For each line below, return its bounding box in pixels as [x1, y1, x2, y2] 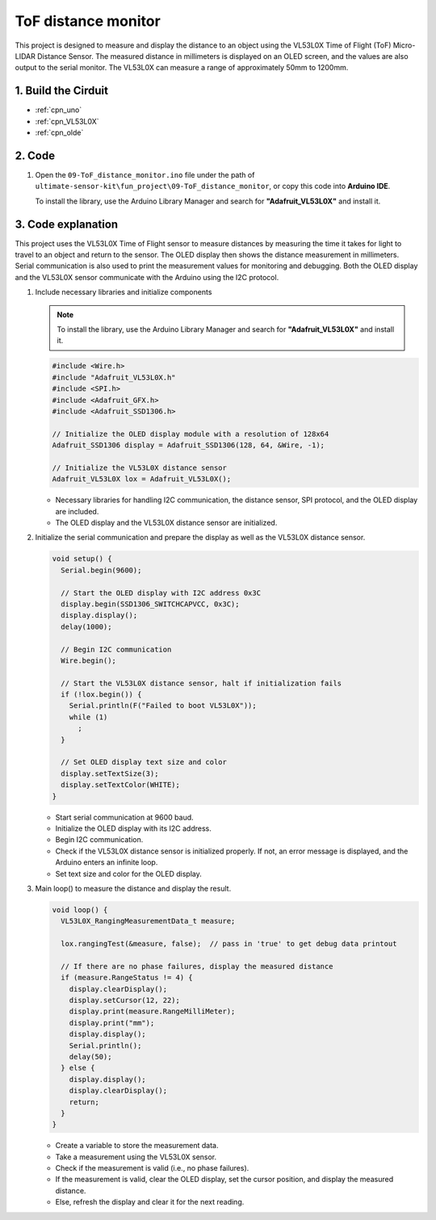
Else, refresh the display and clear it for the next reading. [55, 1197, 245, 1207]
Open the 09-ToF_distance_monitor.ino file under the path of [35, 170, 255, 179]
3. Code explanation [15, 217, 119, 231]
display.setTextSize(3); [61, 769, 159, 778]
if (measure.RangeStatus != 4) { [61, 973, 193, 983]
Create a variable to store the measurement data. [55, 1141, 219, 1151]
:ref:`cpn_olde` [35, 128, 84, 137]
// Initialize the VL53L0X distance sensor [52, 463, 228, 472]
